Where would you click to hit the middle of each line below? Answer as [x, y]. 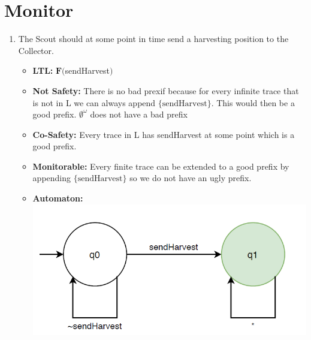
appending [52, 178]
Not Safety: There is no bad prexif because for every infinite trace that [166, 90]
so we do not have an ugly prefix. [191, 178]
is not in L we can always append [94, 102]
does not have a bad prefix [139, 114]
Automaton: [58, 198]
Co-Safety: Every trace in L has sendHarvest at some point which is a [164, 134]
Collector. [36, 50]
